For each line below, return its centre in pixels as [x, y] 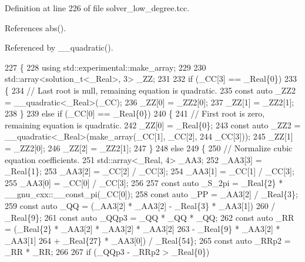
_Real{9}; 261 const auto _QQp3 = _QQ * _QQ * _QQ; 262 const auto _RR [150, 217]
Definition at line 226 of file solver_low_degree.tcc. [97, 8]
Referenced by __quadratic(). [59, 47]
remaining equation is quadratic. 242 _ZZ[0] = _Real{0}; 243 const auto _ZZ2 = [153, 125]
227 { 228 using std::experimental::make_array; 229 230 [105, 67]
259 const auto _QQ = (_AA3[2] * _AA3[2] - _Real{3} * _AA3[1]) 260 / [140, 205]
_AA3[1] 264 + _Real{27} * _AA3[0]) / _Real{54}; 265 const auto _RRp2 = [148, 240]
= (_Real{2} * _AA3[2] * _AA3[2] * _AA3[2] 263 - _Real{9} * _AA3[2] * [143, 229]
